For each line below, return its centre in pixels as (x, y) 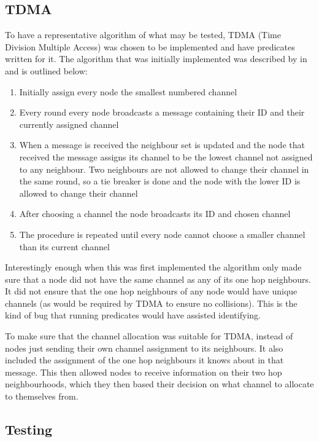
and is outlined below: (46, 70)
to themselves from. (42, 396)
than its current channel (64, 246)
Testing (29, 429)
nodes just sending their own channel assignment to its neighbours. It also (144, 348)
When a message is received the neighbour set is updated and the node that (162, 145)
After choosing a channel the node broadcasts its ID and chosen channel (155, 214)
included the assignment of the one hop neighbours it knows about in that (144, 360)
